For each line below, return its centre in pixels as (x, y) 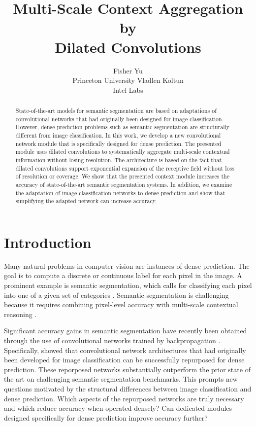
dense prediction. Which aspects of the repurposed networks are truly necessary (124, 398)
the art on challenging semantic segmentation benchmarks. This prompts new (121, 379)
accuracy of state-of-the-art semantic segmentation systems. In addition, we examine (124, 184)
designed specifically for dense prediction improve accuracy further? (106, 417)
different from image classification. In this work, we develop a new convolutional (118, 135)
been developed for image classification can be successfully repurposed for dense (124, 360)
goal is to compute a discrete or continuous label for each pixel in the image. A (123, 275)
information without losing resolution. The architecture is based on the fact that (119, 160)
